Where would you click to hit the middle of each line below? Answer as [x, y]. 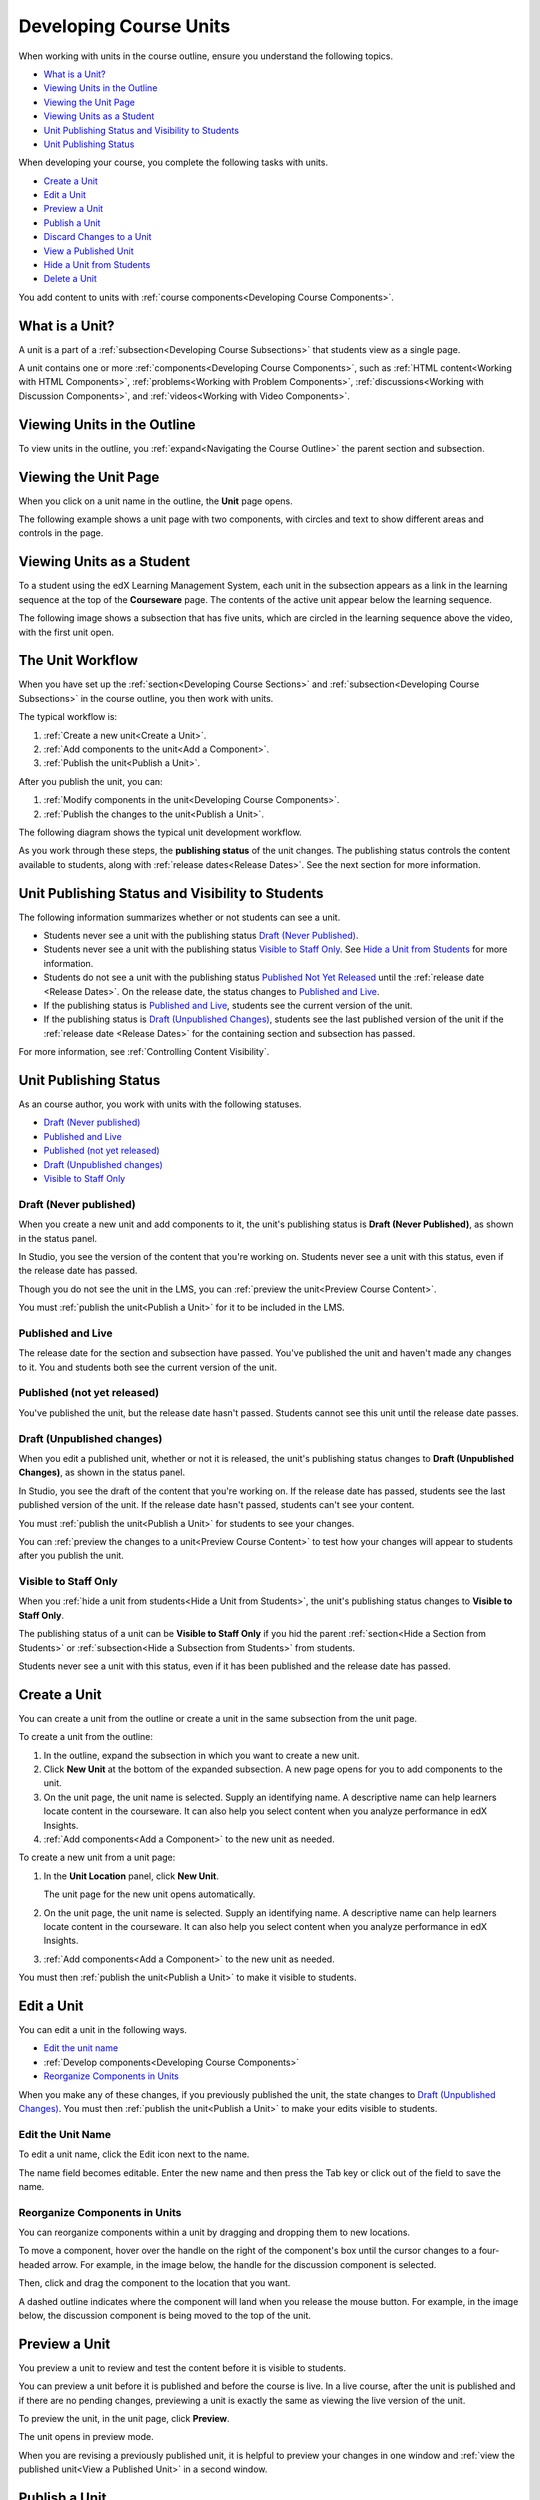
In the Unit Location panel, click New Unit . [131, 1876]
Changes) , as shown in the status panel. [101, 1472]
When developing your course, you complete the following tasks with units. [173, 162]
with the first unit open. [66, 632]
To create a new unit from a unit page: [97, 1857]
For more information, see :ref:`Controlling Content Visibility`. [144, 1052]
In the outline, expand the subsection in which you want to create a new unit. [201, 1755]
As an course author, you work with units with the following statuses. [160, 1104]
